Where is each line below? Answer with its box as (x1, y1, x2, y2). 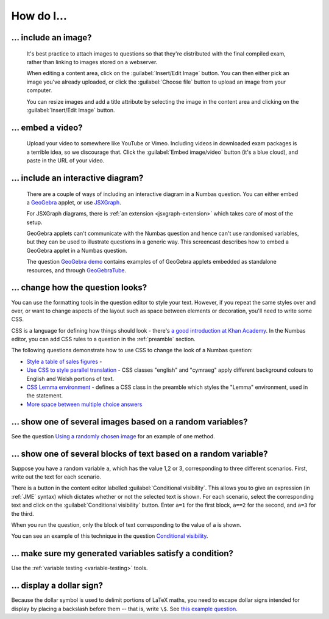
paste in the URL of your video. (26, 157, 105, 164)
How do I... (11, 9, 67, 23)
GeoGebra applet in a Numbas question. (26, 247, 127, 254)
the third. (11, 510, 34, 517)
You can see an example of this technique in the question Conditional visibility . (11, 532, 208, 540)
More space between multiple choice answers (26, 400, 143, 408)
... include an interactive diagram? (11, 173, 144, 183)
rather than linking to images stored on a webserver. (26, 58, 158, 65)
